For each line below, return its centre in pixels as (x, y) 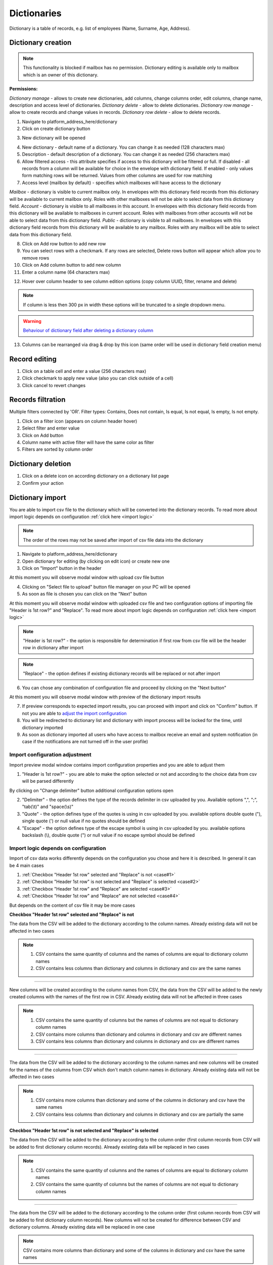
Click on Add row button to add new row (64, 243)
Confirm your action (43, 483)
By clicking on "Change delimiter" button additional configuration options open (92, 790)
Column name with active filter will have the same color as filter (88, 442)
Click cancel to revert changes (54, 385)
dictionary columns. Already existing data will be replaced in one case (82, 1227)
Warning (32, 321)
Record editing (33, 359)
